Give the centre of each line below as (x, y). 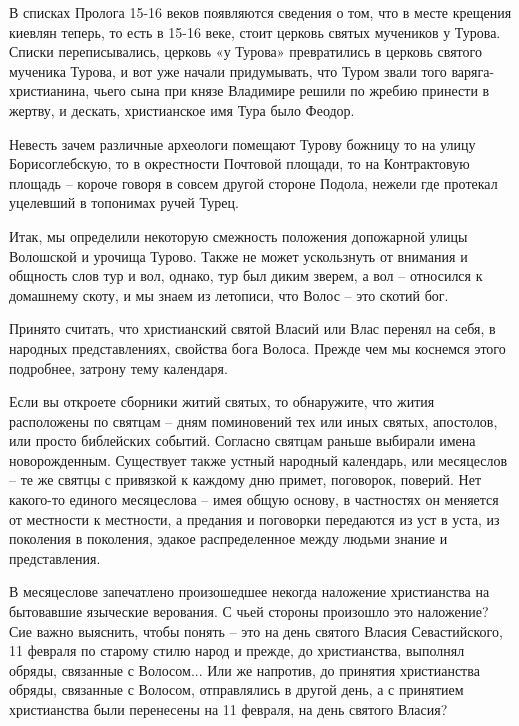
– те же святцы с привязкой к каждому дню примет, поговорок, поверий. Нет (245, 479)
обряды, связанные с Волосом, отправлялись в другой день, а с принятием (236, 689)
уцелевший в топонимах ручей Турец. (124, 202)
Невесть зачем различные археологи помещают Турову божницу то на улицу (242, 143)
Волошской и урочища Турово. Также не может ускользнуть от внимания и (238, 255)
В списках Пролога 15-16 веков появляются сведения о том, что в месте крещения (260, 12)
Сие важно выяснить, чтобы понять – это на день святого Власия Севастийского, (256, 630)
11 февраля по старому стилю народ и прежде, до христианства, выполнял (237, 650)
